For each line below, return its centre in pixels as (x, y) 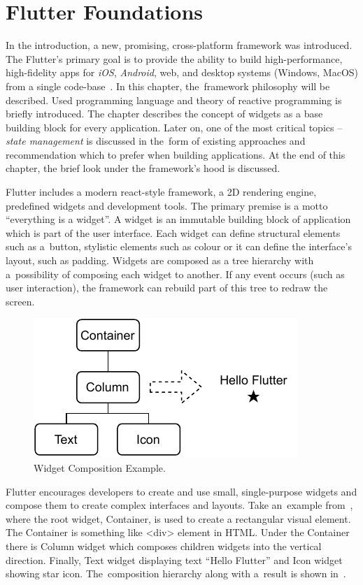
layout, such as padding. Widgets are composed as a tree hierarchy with (160, 260)
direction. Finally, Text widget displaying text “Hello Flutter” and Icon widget (174, 559)
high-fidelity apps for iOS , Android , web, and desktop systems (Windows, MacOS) (182, 72)
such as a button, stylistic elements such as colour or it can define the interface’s (179, 246)
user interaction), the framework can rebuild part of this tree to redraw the (167, 288)
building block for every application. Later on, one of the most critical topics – (174, 127)
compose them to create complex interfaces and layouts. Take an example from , (179, 505)
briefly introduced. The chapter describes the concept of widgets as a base (164, 114)
